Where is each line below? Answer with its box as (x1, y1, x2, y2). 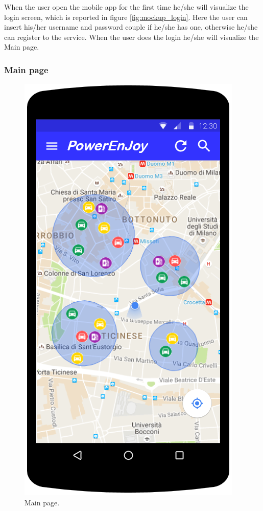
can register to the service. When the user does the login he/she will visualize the (4, 31, 259, 42)
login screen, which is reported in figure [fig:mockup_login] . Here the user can (4, 11, 248, 22)
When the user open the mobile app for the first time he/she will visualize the (4, 2, 249, 12)
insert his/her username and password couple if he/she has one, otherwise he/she (4, 21, 258, 32)
